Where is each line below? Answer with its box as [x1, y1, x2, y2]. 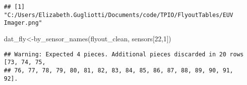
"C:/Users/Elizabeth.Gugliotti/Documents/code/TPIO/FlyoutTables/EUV [4, 11, 233, 18]
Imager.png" [4, 19, 42, 27]
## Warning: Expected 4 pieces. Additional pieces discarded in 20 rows [4, 51, 244, 58]
